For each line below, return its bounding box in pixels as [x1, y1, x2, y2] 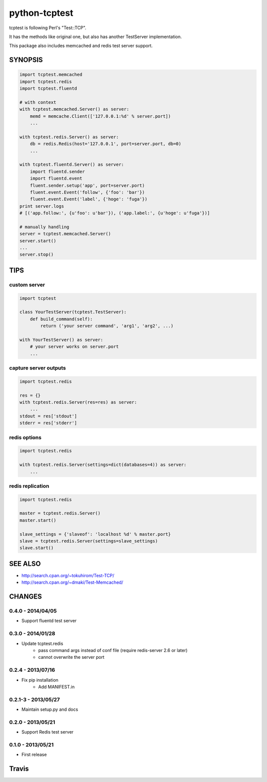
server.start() [19, 238, 56, 243]
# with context [19, 99, 56, 105]
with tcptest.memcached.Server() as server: [19, 106, 130, 112]
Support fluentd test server [21, 618, 77, 624]
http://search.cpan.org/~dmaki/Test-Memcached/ [21, 579, 124, 586]
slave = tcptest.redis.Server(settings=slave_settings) [19, 538, 158, 544]
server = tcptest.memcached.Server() [19, 231, 111, 237]
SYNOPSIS [9, 56, 43, 64]
